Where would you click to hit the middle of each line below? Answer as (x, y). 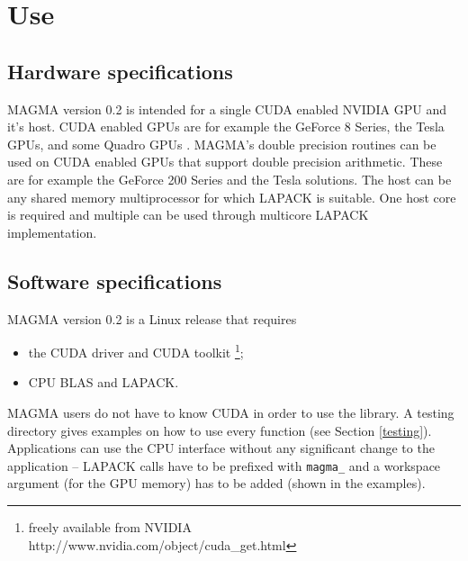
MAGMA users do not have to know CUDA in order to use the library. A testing (231, 412)
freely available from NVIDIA (110, 527)
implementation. (52, 232)
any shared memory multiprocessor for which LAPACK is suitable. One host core (232, 197)
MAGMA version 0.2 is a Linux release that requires (152, 318)
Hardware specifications (120, 71)
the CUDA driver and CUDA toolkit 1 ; (136, 351)
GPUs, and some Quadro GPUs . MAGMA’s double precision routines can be (222, 144)
